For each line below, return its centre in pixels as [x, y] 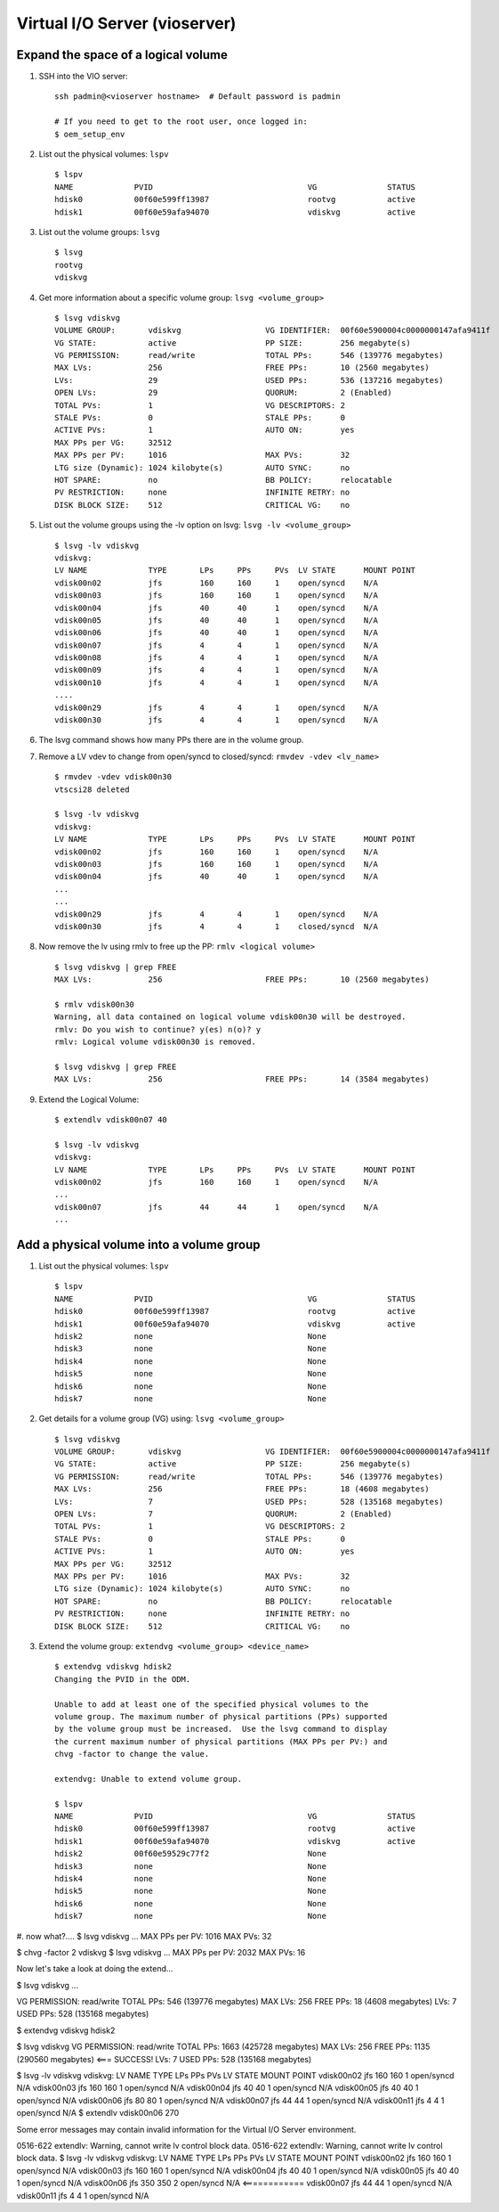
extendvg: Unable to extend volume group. [149, 1779]
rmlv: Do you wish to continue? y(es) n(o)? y [158, 1029]
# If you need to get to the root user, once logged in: [181, 122]
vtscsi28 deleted [92, 789]
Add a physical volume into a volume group [139, 1244]
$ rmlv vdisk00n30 [95, 1004]
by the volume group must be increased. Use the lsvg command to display [221, 1729]
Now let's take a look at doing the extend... [95, 1969]
